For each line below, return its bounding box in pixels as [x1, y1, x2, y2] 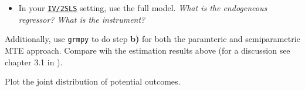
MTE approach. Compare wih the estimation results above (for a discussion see [5, 44, 290, 56]
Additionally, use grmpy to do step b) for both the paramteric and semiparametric [5, 33, 300, 45]
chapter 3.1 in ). [5, 55, 63, 68]
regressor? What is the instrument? [18, 13, 145, 25]
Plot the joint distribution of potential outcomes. [5, 75, 181, 87]
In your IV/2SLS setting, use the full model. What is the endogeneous [18, 2, 267, 13]
